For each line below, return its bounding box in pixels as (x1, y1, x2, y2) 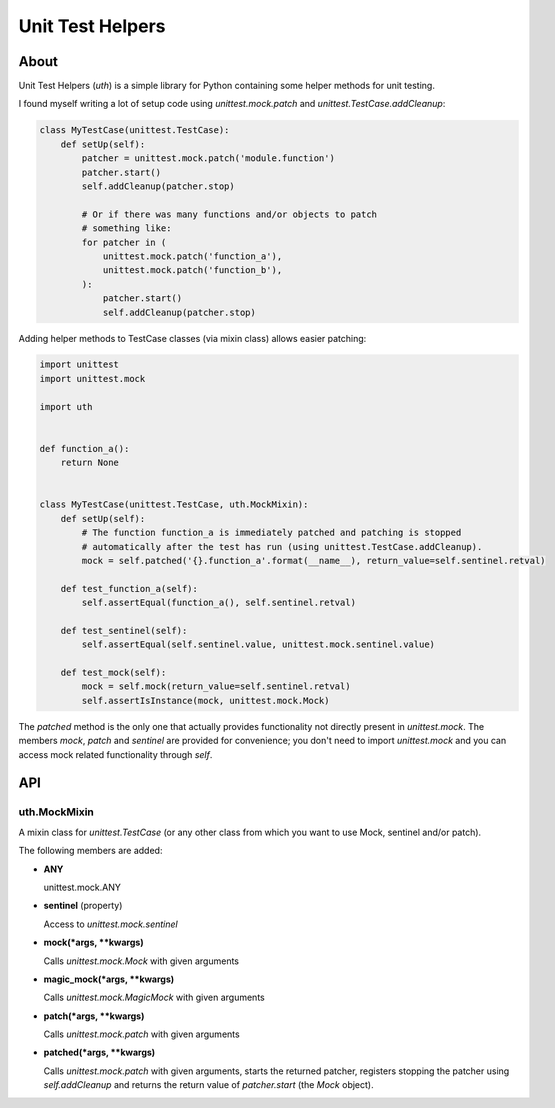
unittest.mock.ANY (43, 881, 122, 893)
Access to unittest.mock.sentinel (43, 918, 179, 930)
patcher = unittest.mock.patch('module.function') (81, 153, 335, 164)
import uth (39, 401, 93, 412)
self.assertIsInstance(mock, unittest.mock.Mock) (81, 695, 330, 706)
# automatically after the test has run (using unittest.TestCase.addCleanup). (81, 541, 483, 552)
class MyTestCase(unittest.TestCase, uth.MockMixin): (39, 499, 309, 510)
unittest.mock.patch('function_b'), (102, 265, 283, 276)
